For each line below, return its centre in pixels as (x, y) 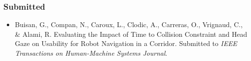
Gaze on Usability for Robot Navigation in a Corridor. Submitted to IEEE (126, 43)
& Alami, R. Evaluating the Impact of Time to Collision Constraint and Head (131, 34)
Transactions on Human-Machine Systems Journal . (91, 53)
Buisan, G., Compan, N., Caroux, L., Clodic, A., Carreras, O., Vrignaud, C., (129, 24)
